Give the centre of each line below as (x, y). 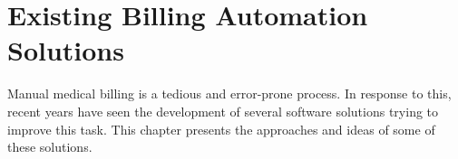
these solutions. (50, 147)
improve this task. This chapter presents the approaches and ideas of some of (221, 129)
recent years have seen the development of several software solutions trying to (223, 111)
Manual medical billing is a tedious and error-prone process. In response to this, (229, 94)
